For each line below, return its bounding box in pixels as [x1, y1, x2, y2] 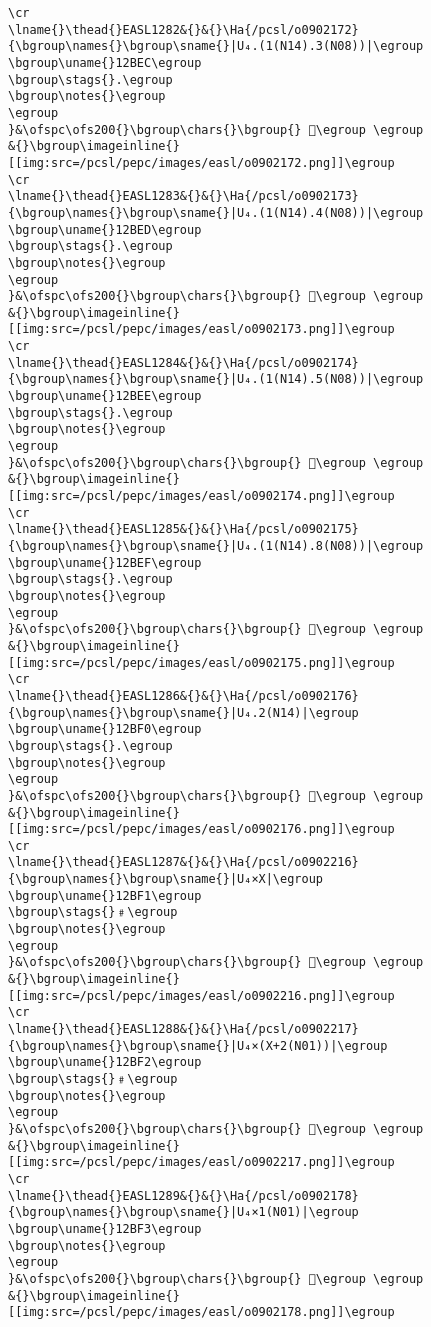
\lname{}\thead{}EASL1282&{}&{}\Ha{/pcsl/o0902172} [8, 22, 359, 37]
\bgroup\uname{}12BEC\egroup [8, 55, 202, 70]
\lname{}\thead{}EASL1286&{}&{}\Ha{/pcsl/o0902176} [8, 688, 359, 703]
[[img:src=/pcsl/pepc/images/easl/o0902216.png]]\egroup [8, 988, 395, 1003]
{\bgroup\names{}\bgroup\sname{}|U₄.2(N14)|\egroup [8, 705, 359, 720]
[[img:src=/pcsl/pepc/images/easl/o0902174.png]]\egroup [8, 489, 395, 504]
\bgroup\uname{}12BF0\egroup [8, 722, 202, 737]
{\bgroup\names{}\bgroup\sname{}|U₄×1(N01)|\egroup [8, 1205, 359, 1220]
